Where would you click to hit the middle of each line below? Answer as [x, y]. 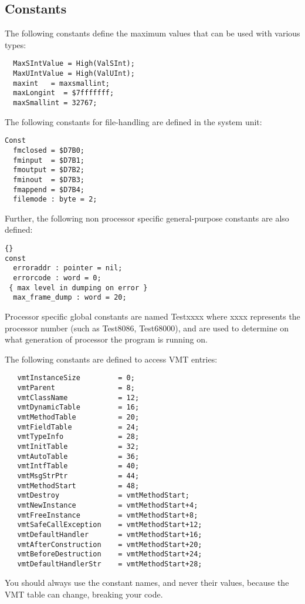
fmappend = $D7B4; [49, 189]
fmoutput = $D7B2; [49, 170]
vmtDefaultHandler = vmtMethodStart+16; [110, 534]
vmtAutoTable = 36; [78, 456]
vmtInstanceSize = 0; [76, 378]
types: [16, 44]
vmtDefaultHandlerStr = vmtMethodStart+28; [110, 564]
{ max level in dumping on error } [78, 288]
